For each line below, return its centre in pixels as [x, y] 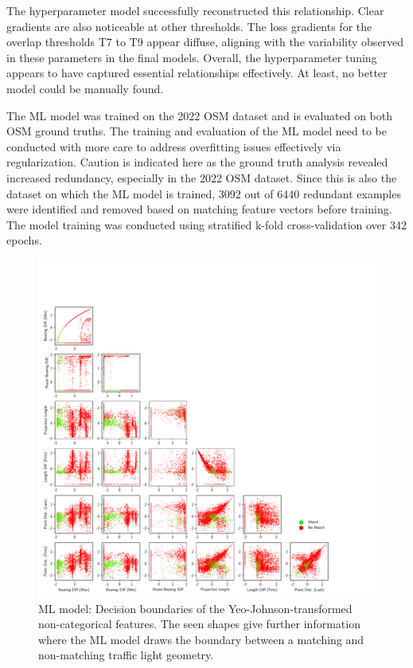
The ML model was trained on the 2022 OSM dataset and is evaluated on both [200, 115]
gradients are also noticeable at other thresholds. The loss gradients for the [189, 26]
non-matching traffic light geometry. [126, 655]
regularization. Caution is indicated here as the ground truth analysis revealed [197, 162]
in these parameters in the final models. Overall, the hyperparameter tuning [192, 57]
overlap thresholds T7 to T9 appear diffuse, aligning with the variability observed [205, 42]
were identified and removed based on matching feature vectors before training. [199, 209]
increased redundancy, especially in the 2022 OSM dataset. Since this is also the [202, 177]
